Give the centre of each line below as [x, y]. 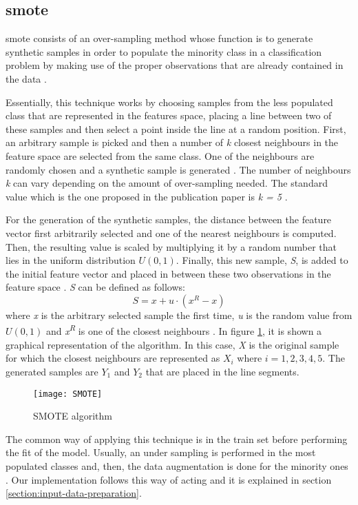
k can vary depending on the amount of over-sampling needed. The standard [167, 183]
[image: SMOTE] [68, 394]
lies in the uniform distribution [71, 260]
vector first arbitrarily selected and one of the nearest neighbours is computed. [171, 233]
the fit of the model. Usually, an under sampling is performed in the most [161, 452]
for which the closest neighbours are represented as [113, 358]
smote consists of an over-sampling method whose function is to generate [159, 38]
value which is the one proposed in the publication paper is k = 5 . [147, 196]
